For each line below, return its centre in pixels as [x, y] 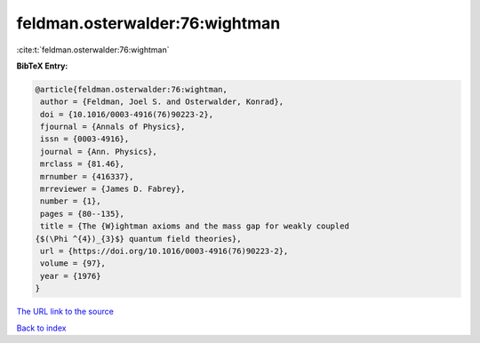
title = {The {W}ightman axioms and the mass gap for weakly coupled [195, 226]
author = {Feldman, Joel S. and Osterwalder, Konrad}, [162, 102]
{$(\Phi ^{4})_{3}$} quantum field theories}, [138, 239]
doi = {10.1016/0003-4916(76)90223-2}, [127, 114]
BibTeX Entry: [42, 66]
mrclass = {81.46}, [82, 164]
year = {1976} [71, 276]
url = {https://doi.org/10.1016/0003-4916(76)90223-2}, [164, 251]
